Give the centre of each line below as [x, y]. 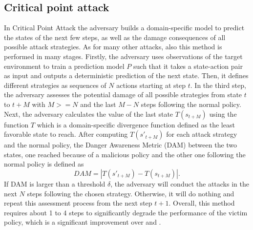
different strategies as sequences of [55, 85]
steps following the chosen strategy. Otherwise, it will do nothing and [131, 193]
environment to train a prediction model [64, 66]
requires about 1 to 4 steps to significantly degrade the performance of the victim [126, 212]
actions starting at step [151, 85]
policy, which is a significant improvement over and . [83, 222]
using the [223, 114]
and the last [98, 104]
